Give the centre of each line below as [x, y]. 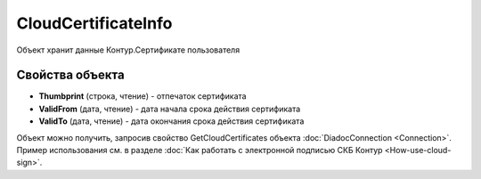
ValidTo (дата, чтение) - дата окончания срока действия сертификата [171, 121]
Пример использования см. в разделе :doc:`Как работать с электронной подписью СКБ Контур [200, 151]
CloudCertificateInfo [94, 23]
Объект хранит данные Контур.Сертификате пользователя [128, 50]
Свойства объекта [70, 75]
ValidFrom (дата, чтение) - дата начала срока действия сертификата [170, 109]
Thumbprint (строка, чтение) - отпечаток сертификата [143, 96]
